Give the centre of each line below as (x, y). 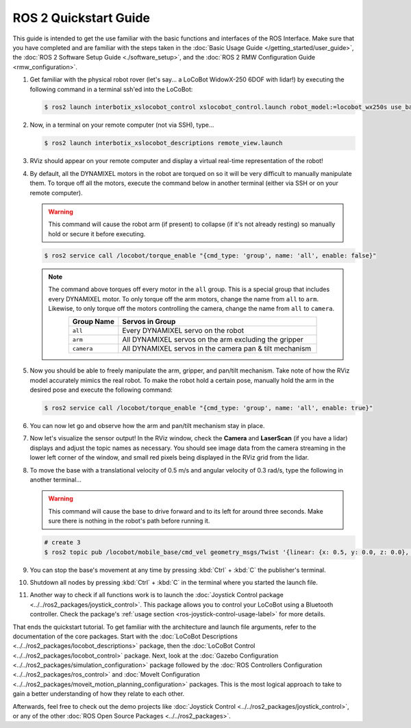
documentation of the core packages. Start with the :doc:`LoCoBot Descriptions (125, 636)
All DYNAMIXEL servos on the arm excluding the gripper (213, 340)
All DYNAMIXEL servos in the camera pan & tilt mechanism (217, 349)
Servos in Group (149, 322)
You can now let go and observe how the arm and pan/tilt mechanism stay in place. (147, 426)
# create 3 (62, 542)
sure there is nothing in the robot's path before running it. (129, 521)
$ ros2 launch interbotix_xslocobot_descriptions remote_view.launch (163, 143)
